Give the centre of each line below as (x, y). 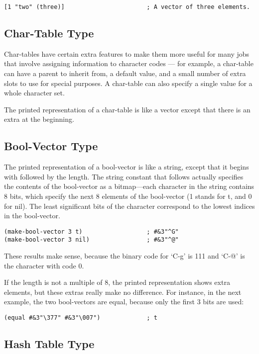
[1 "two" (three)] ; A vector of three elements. (127, 7)
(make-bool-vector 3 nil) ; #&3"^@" (91, 240)
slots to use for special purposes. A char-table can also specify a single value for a (128, 83)
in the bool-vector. (32, 216)
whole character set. (34, 93)
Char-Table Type (49, 33)
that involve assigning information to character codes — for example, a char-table (129, 63)
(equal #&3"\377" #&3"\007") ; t (81, 318)
